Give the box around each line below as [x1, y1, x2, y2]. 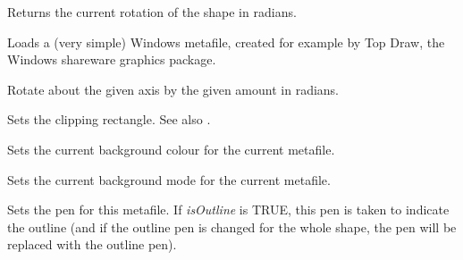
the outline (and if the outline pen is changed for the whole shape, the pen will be [7, 217, 457, 236]
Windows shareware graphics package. [7, 50, 216, 69]
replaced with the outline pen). [7, 235, 177, 254]
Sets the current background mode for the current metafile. [7, 170, 331, 189]
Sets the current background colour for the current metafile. [7, 139, 335, 158]
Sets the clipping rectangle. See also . [7, 110, 211, 129]
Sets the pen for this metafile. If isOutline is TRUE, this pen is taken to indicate [7, 200, 450, 219]
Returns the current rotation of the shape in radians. [7, 3, 297, 21]
